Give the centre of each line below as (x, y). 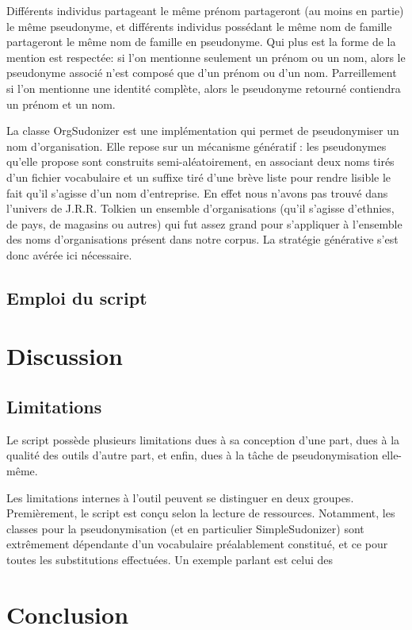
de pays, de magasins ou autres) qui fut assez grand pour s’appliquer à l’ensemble (204, 223)
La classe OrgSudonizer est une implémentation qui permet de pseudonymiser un (203, 131)
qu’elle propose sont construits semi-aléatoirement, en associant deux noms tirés (200, 161)
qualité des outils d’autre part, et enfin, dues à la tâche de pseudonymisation (193, 455)
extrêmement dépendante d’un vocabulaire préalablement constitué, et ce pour (197, 544)
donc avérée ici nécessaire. (69, 254)
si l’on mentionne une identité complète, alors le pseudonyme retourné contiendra (204, 88)
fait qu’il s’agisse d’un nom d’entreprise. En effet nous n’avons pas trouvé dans (197, 192)
